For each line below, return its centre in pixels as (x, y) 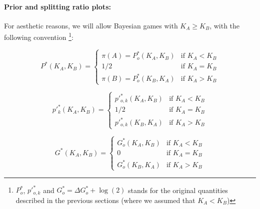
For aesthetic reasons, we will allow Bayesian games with (91, 25)
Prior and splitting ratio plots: (57, 6)
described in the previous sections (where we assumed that (105, 200)
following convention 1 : (39, 36)
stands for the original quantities (178, 190)
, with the (225, 25)
